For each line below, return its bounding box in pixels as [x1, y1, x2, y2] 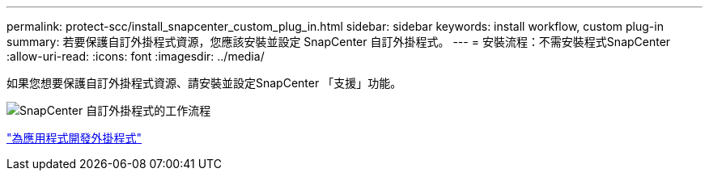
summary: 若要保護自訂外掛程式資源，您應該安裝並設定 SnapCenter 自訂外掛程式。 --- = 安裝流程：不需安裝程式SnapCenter [6, 35, 671, 48]
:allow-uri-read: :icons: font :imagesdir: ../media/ [6, 49, 265, 63]
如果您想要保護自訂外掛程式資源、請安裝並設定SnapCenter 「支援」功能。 [6, 76, 402, 90]
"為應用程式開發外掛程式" [6, 131, 142, 145]
